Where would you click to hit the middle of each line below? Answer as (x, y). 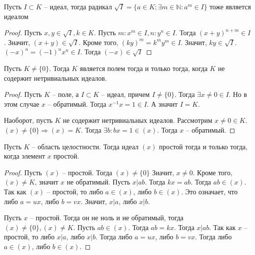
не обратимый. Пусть (99, 182)
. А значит (162, 104)
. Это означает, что (209, 191)
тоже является (230, 6)
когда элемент (25, 156)
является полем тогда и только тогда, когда (144, 68)
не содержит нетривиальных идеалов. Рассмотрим (138, 120)
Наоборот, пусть (28, 120)
